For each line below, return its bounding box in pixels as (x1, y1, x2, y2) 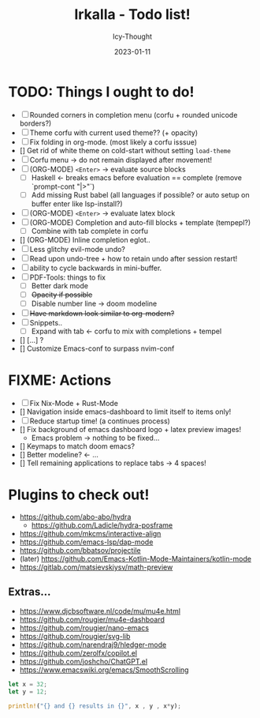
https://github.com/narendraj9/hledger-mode (19, 640, 167, 649)
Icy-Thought (113, 32, 152, 41)
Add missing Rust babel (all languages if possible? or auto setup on (31, 190, 250, 199)
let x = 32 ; (8, 680, 47, 688)
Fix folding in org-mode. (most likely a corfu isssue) (29, 137, 198, 147)
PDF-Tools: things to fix (29, 273, 106, 282)
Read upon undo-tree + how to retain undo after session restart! (29, 254, 238, 263)
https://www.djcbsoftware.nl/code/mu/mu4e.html (19, 606, 181, 615)
